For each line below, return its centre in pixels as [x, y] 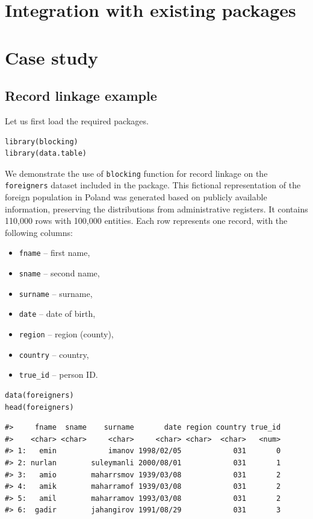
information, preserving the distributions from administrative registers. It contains [156, 209]
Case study [52, 57]
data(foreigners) [39, 396]
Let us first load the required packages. [77, 120]
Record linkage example [81, 96]
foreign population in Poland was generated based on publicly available [136, 197]
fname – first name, [54, 253]
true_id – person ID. [58, 374]
